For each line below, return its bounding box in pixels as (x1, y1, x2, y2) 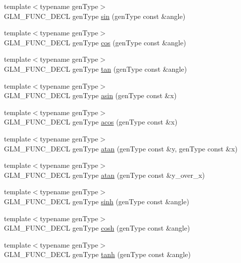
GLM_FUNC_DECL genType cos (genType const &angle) (4, 37, 186, 47)
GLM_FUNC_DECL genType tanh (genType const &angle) (4, 249, 191, 260)
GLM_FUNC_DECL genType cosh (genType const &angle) (4, 223, 190, 233)
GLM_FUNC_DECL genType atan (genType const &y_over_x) (4, 169, 205, 180)
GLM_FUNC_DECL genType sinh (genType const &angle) (4, 196, 189, 206)
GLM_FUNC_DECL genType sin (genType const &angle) (4, 10, 186, 21)
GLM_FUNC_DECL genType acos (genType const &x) (4, 117, 178, 127)
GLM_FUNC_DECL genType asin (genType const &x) (4, 90, 177, 101)
